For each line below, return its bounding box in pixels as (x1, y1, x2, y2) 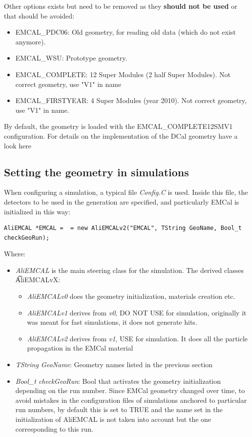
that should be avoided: (4, 10, 74, 21)
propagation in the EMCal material (27, 343, 133, 353)
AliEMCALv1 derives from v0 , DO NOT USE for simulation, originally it (27, 307, 247, 317)
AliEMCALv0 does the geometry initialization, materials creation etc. (27, 291, 235, 301)
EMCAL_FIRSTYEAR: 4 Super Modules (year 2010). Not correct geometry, (15, 95, 247, 105)
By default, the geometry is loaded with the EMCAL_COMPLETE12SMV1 (4, 121, 233, 131)
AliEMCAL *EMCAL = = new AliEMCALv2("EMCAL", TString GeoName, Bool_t (4, 225, 242, 232)
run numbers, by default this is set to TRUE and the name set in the (15, 404, 223, 415)
